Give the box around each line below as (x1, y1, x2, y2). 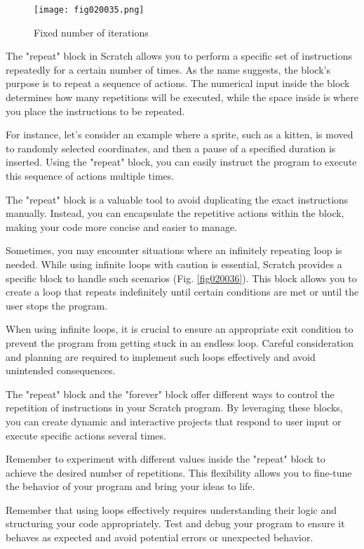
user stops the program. (6, 298, 108, 312)
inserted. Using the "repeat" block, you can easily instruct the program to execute (6, 154, 357, 169)
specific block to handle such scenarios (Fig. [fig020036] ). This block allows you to (6, 270, 357, 285)
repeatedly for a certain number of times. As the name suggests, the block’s (6, 62, 330, 77)
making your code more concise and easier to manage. (6, 219, 238, 234)
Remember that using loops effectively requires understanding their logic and (6, 502, 337, 517)
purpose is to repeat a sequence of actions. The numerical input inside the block (6, 76, 350, 91)
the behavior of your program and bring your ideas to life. (6, 479, 255, 494)
